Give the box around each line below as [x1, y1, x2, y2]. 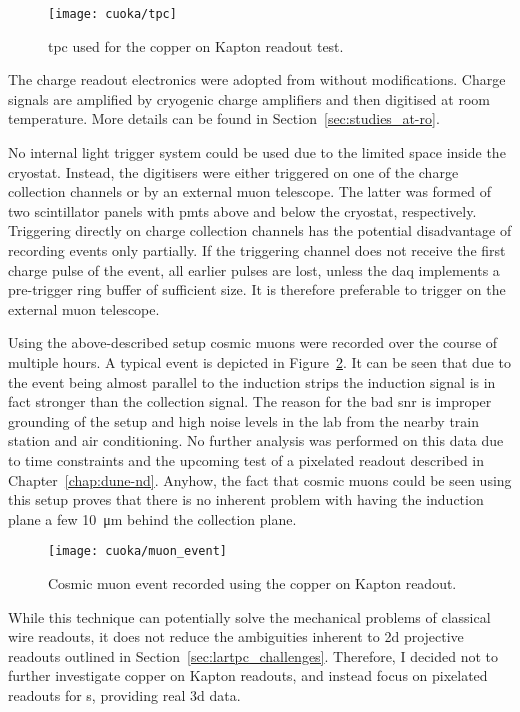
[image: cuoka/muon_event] [48, 544, 227, 559]
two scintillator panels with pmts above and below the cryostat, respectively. [8, 200, 477, 221]
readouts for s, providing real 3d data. [8, 684, 241, 705]
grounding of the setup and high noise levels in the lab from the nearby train [8, 410, 479, 431]
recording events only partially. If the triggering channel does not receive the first [8, 240, 506, 260]
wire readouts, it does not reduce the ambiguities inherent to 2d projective [8, 626, 464, 647]
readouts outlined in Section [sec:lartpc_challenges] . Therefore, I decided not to [8, 645, 499, 666]
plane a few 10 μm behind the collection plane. [8, 508, 297, 529]
